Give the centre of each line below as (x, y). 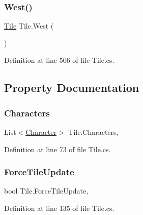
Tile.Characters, (93, 132)
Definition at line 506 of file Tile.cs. (59, 60)
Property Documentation (72, 88)
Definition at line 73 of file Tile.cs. (58, 149)
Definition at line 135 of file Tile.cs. (59, 208)
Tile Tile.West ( (29, 26)
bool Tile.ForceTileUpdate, (46, 191)
